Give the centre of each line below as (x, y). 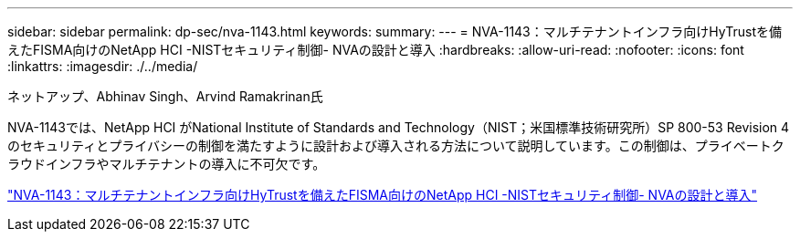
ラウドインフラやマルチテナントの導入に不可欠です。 (167, 164)
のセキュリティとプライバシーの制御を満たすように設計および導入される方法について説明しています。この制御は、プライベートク (396, 145)
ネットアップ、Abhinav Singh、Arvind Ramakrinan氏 (165, 96)
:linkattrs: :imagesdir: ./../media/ (103, 66)
